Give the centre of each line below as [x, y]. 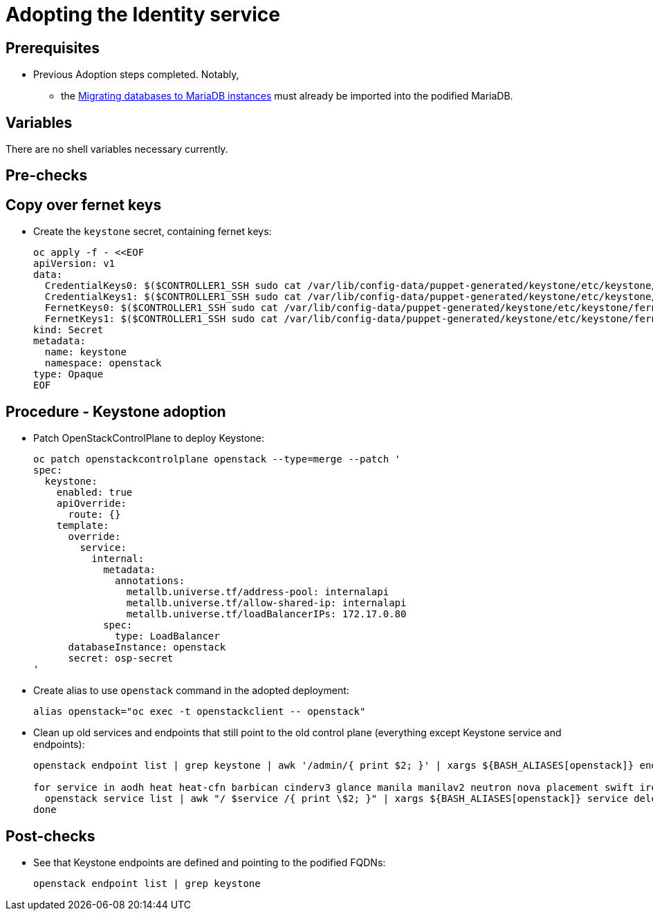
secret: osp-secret [121, 658]
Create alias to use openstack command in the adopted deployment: [191, 691]
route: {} [94, 515]
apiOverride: [91, 504]
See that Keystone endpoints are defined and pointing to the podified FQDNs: [210, 862]
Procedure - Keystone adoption [116, 411]
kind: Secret [68, 330]
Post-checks [50, 836]
